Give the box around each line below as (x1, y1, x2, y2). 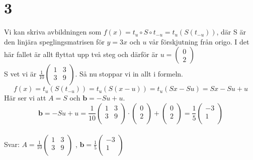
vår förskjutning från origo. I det (149, 36, 249, 46)
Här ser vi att (4, 92, 46, 103)
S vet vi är (4, 68, 37, 79)
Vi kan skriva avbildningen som (4, 26, 102, 37)
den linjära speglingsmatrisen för (4, 36, 105, 46)
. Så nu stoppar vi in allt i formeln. (75, 68, 183, 79)
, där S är (216, 26, 246, 37)
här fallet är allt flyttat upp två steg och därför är (4, 49, 158, 59)
